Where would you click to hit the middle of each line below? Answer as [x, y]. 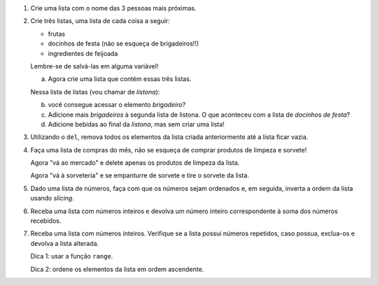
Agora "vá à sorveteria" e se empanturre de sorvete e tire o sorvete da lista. [140, 175]
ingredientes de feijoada [83, 53]
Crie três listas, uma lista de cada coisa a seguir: [100, 21]
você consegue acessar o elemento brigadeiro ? [117, 105]
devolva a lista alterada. [65, 243]
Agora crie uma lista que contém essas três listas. [120, 79]
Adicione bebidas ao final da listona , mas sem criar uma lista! [136, 124]
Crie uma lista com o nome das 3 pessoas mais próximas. [113, 8]
